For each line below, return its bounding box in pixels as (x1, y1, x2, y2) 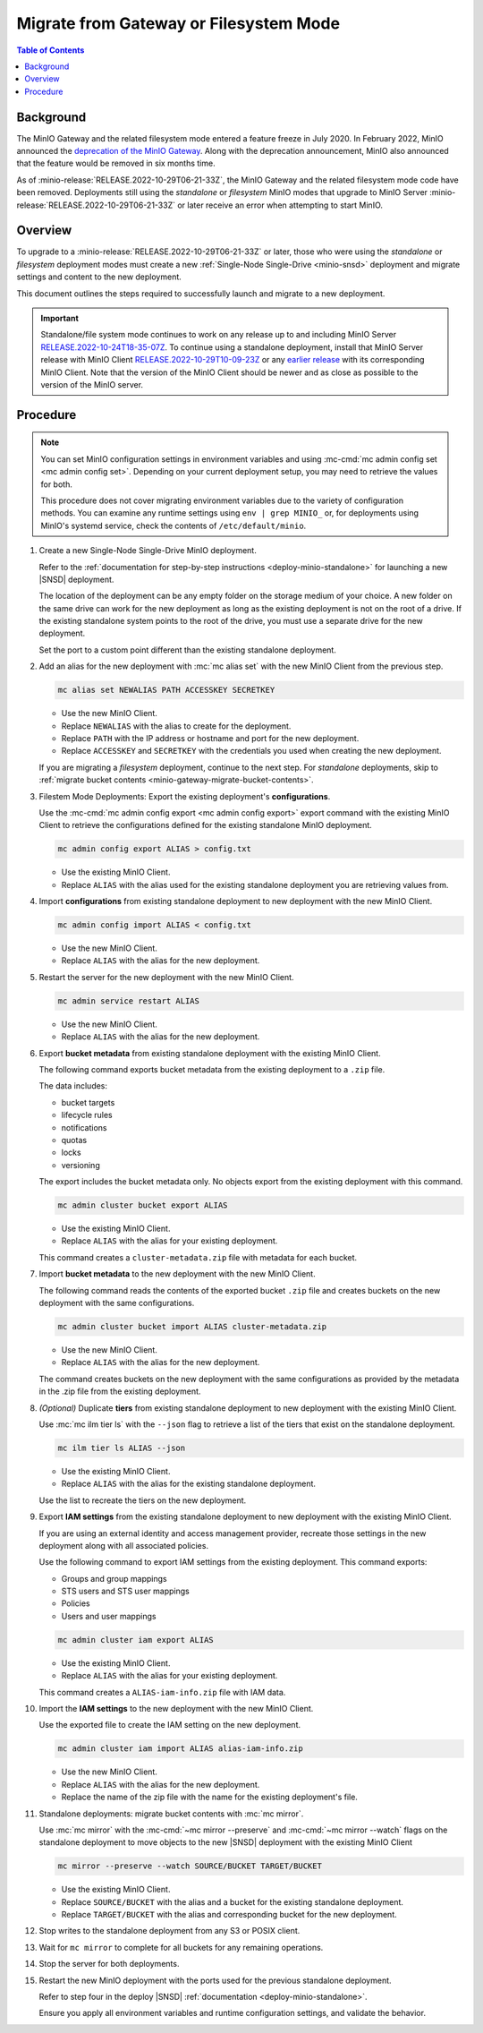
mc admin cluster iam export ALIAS (57, 1635, 214, 1644)
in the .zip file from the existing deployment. (38, 1386, 201, 1397)
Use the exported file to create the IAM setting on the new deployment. (38, 1720, 301, 1730)
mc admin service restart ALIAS (57, 995, 200, 1006)
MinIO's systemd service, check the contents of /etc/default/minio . (40, 520, 307, 531)
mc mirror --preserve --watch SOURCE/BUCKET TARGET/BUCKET (57, 1861, 322, 1871)
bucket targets (61, 1097, 115, 1107)
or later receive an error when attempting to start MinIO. (177, 200, 384, 210)
